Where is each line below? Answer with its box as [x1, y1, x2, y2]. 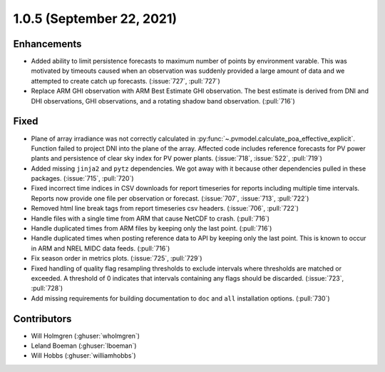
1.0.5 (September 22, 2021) [13, 11, 178, 26]
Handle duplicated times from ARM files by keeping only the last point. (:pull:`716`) [31, 224, 272, 233]
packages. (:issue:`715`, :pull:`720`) [31, 174, 135, 183]
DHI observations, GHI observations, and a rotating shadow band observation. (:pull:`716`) [31, 96, 295, 105]
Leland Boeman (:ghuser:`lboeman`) [31, 341, 137, 350]
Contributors [13, 313, 72, 325]
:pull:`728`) [31, 284, 63, 293]
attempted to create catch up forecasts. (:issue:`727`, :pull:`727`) [31, 76, 220, 85]
